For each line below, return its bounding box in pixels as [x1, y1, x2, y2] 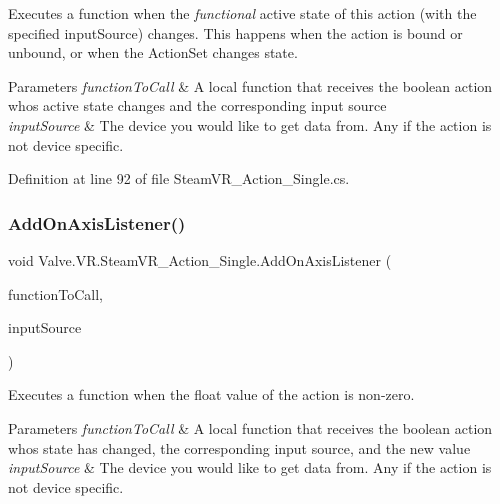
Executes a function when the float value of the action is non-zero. [8, 384, 415, 405]
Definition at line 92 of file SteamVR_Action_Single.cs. [8, 168, 350, 189]
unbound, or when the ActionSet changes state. [8, 42, 298, 63]
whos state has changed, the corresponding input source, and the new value [8, 437, 471, 458]
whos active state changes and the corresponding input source [8, 95, 387, 116]
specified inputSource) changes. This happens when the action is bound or [8, 22, 463, 43]
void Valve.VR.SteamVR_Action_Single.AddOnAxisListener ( [8, 249, 392, 270]
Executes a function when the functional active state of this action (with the [8, 3, 477, 23]
